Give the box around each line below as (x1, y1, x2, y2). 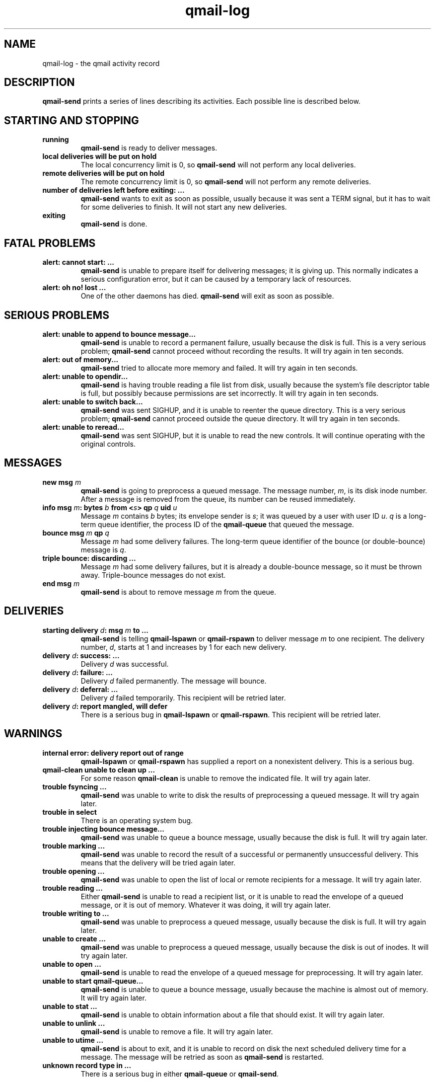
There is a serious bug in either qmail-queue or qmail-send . (80, 1069, 279, 1078)
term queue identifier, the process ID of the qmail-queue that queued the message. (80, 520, 354, 529)
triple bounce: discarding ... (42, 553, 136, 562)
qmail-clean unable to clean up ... (42, 765, 155, 774)
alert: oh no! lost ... (42, 283, 106, 292)
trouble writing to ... (42, 909, 109, 918)
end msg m (42, 579, 80, 588)
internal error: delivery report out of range (42, 748, 184, 757)
